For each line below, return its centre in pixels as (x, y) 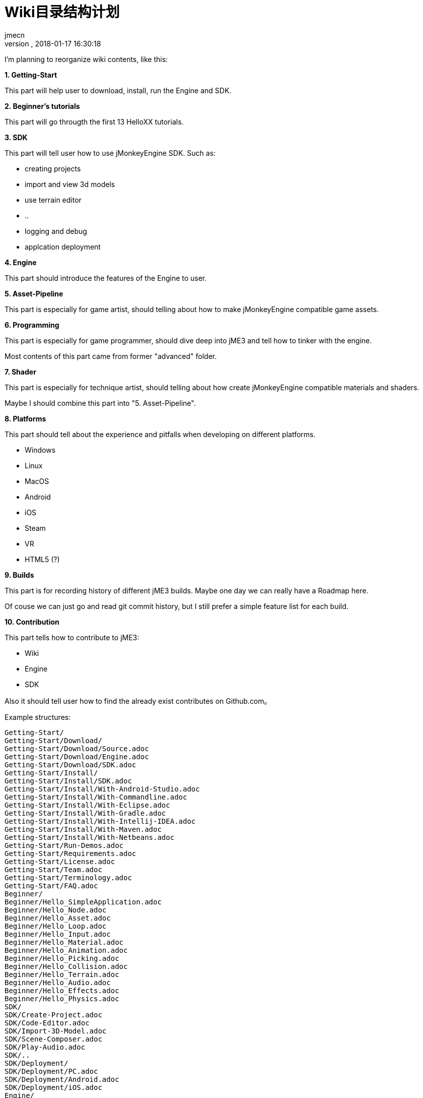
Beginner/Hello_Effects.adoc (62, 990)
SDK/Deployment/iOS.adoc (53, 1087)
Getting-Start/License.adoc (60, 861)
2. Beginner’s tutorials (42, 106)
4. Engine (21, 262)
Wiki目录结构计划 (62, 12)
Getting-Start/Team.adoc (53, 869)
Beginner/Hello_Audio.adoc (58, 982)
